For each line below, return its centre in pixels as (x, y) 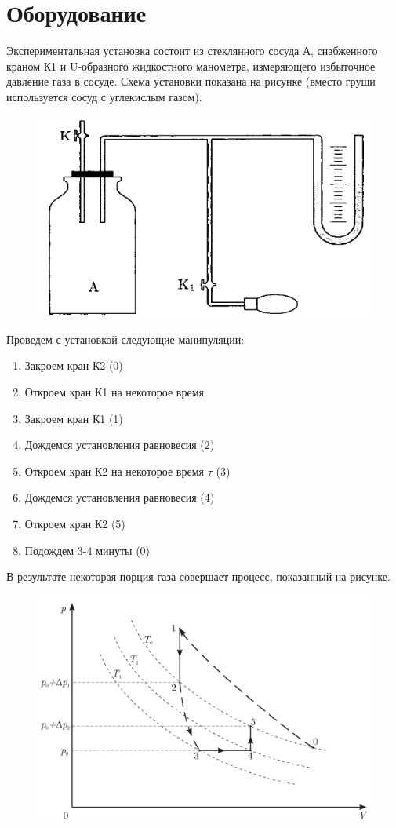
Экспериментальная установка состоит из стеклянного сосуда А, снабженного (192, 51)
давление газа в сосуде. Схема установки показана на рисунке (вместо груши (191, 81)
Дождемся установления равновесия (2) (120, 445)
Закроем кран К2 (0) (74, 365)
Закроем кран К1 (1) (74, 418)
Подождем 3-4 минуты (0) (87, 550)
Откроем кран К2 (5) (75, 524)
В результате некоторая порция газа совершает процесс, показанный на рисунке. (198, 576)
